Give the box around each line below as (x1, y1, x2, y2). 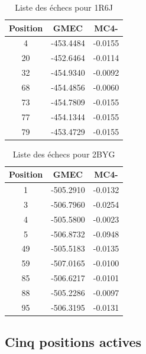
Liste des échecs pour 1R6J (15, 1, 113, 13)
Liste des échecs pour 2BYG (12, 147, 115, 160)
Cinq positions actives (5, 333, 142, 351)
